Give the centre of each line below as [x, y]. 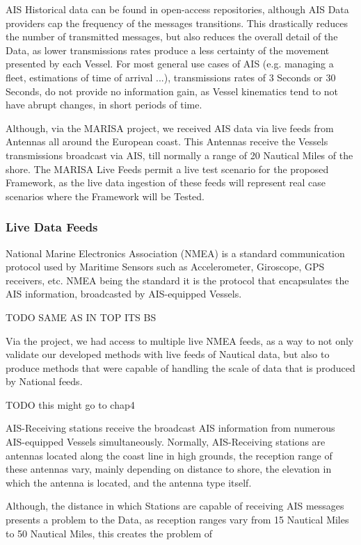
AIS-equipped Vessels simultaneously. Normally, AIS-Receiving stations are [166, 442]
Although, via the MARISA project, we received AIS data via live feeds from [170, 128]
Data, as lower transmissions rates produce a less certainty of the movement [168, 50]
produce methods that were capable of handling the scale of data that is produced [180, 367]
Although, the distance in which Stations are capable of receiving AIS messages [175, 506]
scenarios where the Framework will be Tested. [105, 196]
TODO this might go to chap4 [70, 404]
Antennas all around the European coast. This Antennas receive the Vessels [167, 141]
